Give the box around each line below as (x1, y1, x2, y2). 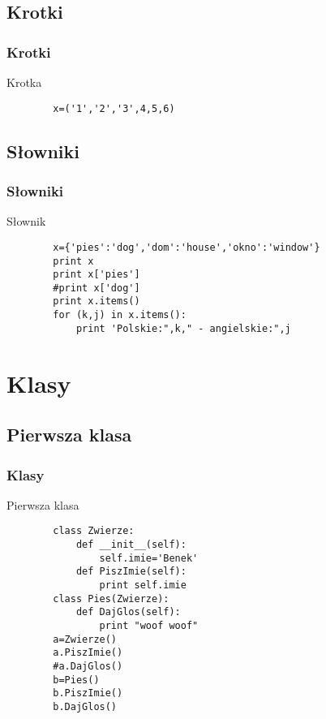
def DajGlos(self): (75, 606, 181, 618)
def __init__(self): (75, 539, 187, 551)
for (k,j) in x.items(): (53, 309, 187, 321)
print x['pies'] (53, 269, 140, 281)
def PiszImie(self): (75, 566, 187, 578)
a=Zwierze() (53, 633, 118, 645)
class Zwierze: (53, 525, 135, 537)
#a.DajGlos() (53, 660, 123, 672)
